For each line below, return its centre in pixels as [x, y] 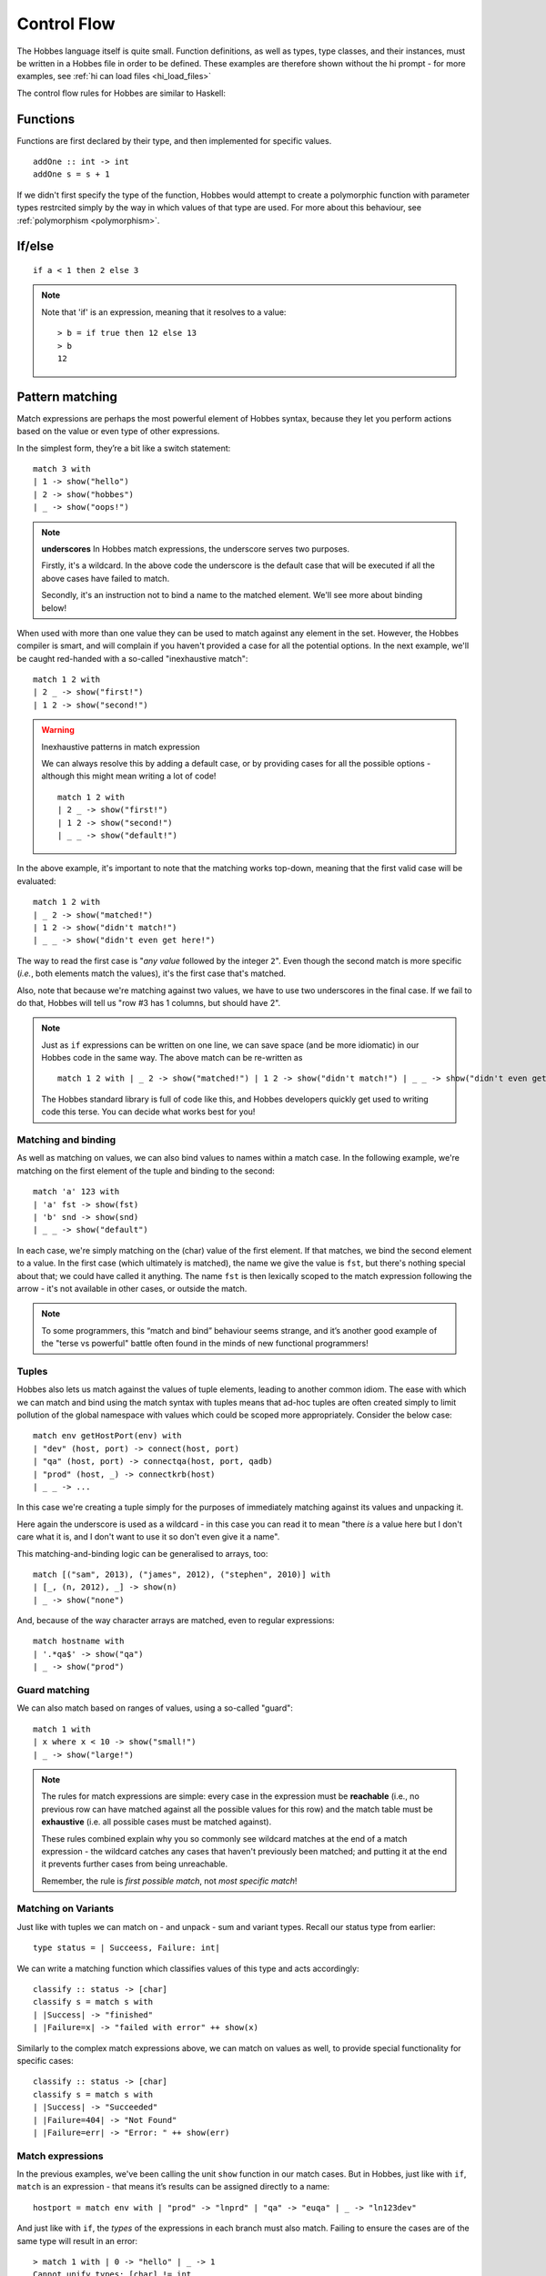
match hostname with [79, 1641]
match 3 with [62, 469]
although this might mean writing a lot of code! [129, 776]
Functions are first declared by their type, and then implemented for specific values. [174, 140]
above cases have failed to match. [106, 578]
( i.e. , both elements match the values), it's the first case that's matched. [152, 973]
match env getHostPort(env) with [107, 1436]
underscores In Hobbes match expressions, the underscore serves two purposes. [196, 549]
